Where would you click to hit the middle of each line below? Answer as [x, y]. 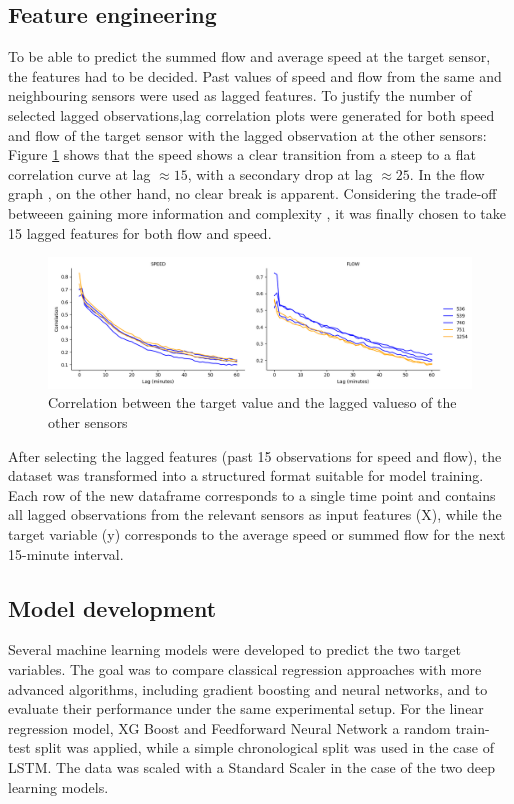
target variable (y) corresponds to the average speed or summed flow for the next [257, 533]
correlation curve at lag [79, 173]
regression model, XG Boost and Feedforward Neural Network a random [229, 727]
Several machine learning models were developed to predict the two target [234, 649]
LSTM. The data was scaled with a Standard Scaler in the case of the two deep [251, 766]
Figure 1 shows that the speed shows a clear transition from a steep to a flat [242, 154]
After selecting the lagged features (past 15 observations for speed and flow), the [255, 455]
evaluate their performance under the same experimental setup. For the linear [246, 708]
